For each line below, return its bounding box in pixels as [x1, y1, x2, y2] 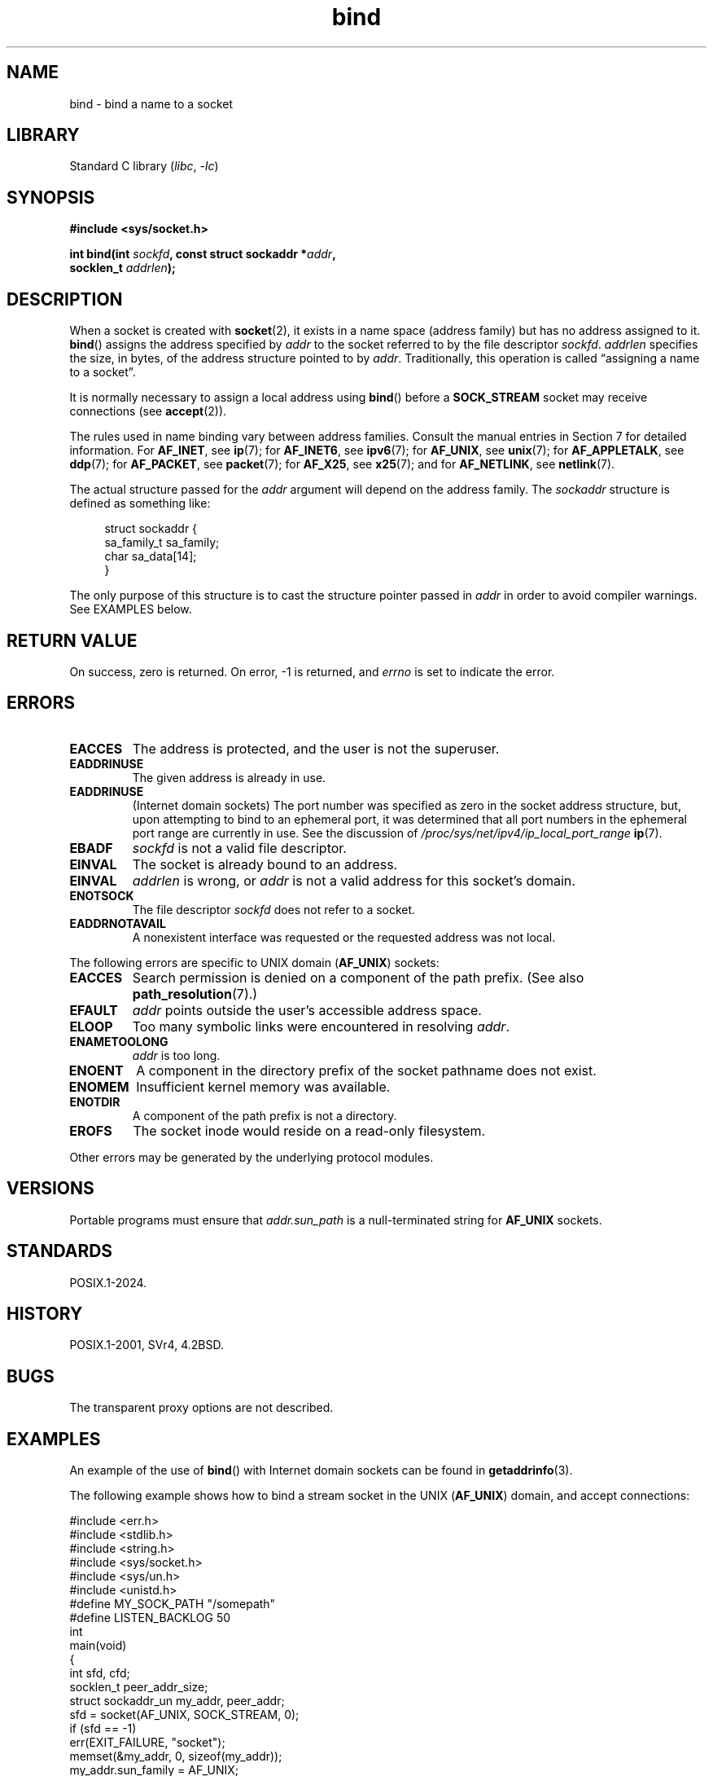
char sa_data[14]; [104, 549, 197, 564]
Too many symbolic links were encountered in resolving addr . [132, 1018, 510, 1035]
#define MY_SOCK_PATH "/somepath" [69, 1597, 276, 1611]
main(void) [69, 1638, 127, 1653]
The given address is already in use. [132, 770, 326, 785]
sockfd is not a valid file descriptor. [132, 839, 347, 856]
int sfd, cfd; [69, 1666, 130, 1681]
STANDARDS [7, 1241, 113, 1262]
